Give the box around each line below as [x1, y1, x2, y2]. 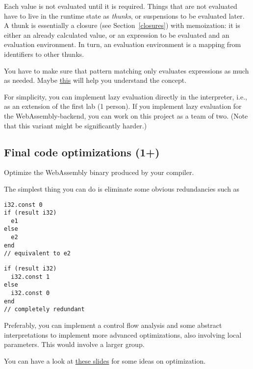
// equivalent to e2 [4, 250, 71, 257]
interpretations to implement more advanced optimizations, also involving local [4, 329, 242, 340]
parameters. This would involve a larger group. [4, 339, 145, 349]
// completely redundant [4, 306, 85, 313]
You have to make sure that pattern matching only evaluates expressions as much [4, 65, 249, 75]
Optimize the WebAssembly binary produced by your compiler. [4, 167, 194, 177]
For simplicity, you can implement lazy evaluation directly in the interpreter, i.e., [4, 91, 247, 101]
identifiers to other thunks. [4, 49, 84, 59]
